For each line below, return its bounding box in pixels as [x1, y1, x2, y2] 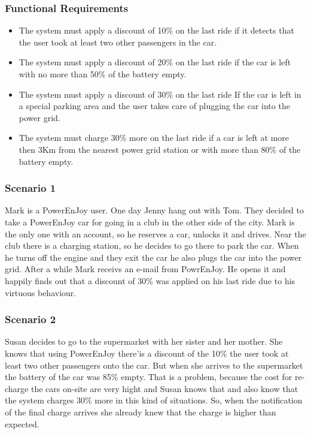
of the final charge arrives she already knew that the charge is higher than [5, 405, 276, 418]
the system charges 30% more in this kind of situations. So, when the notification [5, 394, 303, 406]
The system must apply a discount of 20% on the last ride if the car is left [19, 56, 291, 68]
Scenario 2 [5, 312, 56, 327]
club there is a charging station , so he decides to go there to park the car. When [5, 239, 299, 252]
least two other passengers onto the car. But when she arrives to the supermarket [5, 358, 303, 371]
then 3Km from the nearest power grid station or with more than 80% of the [19, 143, 301, 155]
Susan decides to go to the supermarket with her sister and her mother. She [5, 335, 283, 348]
